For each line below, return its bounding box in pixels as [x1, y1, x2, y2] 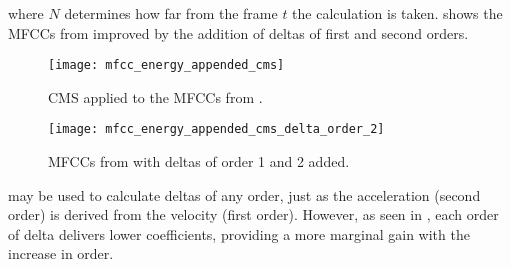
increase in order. [8, 243, 114, 264]
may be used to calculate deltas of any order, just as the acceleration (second [8, 184, 481, 205]
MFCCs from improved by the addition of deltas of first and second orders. [8, 22, 469, 43]
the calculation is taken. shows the [292, 3, 503, 23]
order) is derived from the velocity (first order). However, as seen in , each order [8, 204, 499, 225]
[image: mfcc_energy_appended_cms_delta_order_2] [48, 122, 385, 137]
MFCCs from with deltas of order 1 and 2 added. [48, 151, 350, 172]
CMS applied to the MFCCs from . [48, 86, 263, 107]
